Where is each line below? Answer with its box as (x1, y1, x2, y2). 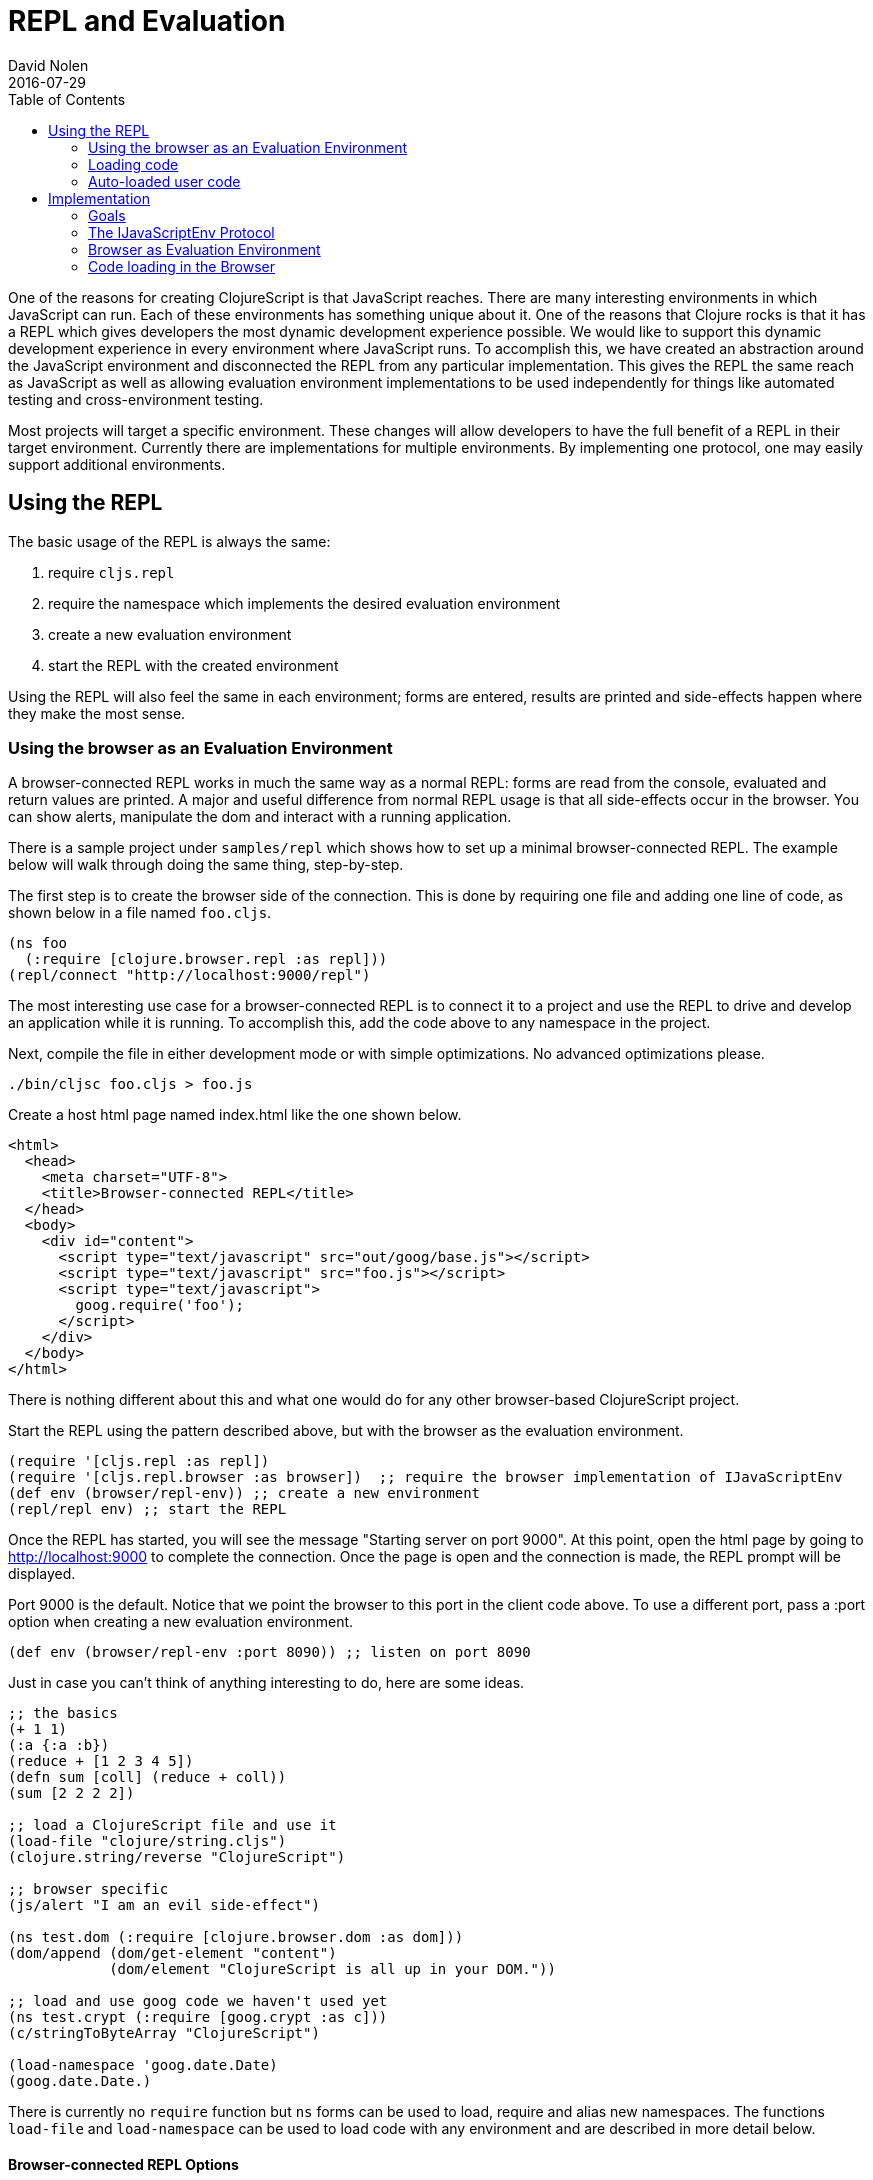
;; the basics (8, 1705, 118, 1722)
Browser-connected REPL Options (8, 2155, 239, 2173)
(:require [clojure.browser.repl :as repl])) (24, 951, 388, 968)
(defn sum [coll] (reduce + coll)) (8, 1769, 287, 1786)
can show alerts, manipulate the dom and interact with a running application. (8, 808, 512, 826)
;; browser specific (8, 1881, 169, 1898)
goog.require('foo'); (75, 1297, 245, 1314)
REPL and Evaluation (8, 4, 286, 38)
